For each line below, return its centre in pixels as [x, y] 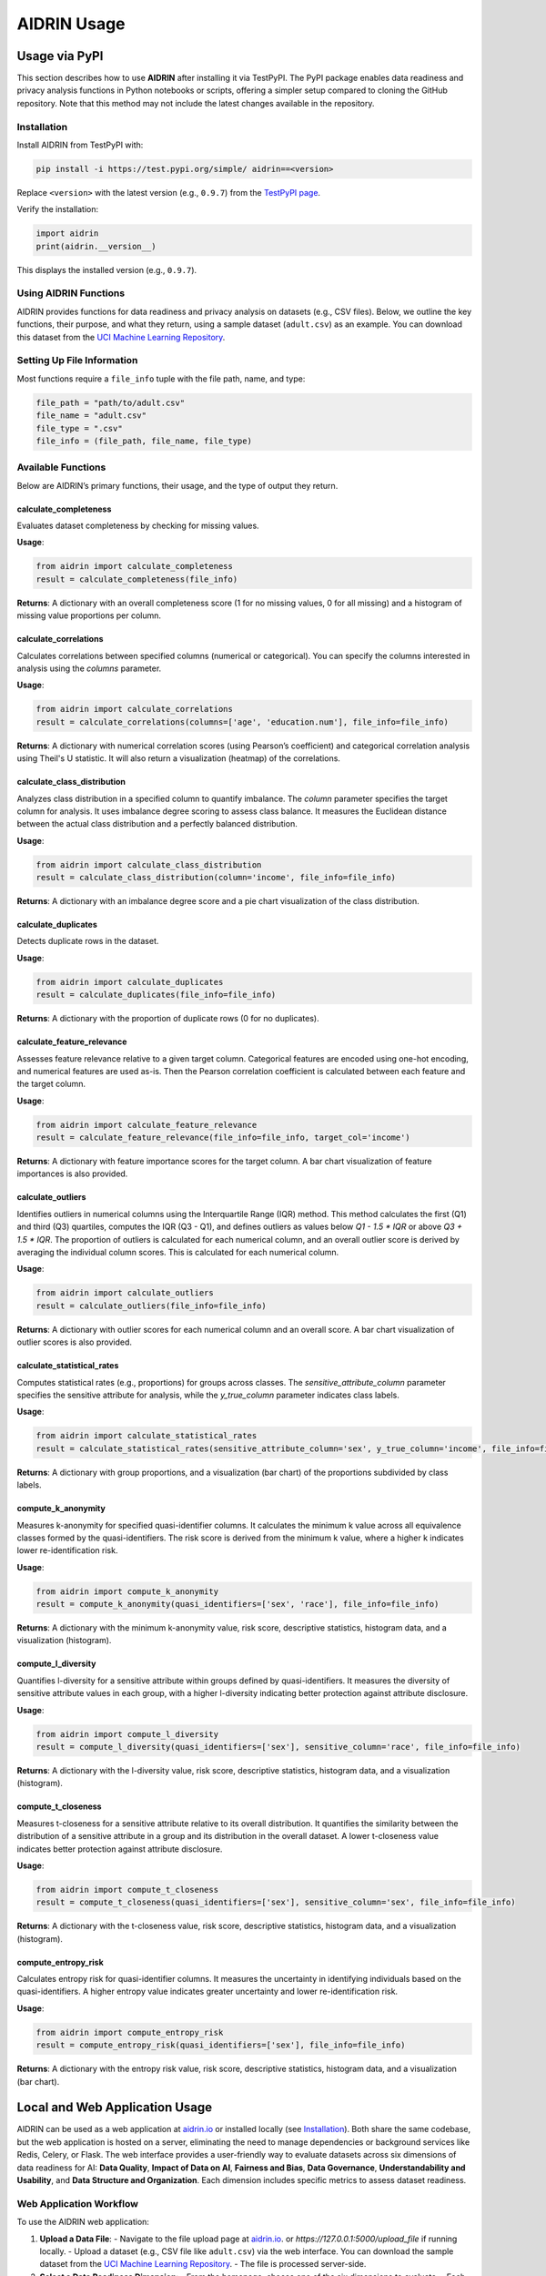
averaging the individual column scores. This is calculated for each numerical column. [178, 1253]
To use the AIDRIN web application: [83, 2222]
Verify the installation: [58, 209]
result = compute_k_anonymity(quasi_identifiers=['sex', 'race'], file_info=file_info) [238, 1604]
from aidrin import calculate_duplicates [130, 982]
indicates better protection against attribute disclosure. [120, 1849]
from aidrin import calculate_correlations [135, 709]
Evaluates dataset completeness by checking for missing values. [138, 526]
